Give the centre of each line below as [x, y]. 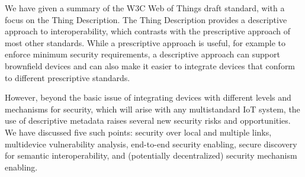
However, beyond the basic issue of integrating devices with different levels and [148, 97]
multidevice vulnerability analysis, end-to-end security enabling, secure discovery [151, 144]
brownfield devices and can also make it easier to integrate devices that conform [150, 65]
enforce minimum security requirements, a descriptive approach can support [142, 54]
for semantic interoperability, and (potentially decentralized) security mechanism [151, 155]
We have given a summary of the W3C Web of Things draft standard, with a [145, 8]
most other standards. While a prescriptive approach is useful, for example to [145, 42]
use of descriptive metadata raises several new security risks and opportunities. [148, 120]
